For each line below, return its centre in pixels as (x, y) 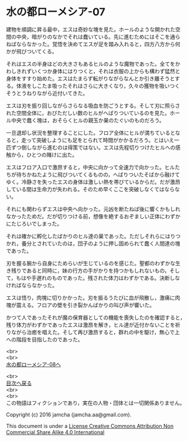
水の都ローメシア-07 (56, 12)
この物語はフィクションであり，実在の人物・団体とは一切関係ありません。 (96, 403)
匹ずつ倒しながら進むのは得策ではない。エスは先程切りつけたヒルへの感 (93, 147)
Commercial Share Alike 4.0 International (55, 432)
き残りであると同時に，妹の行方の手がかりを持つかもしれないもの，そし (93, 270)
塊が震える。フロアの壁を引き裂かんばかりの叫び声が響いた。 (81, 305)
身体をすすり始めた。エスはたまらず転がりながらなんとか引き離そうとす (93, 78)
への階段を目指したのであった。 (45, 339)
